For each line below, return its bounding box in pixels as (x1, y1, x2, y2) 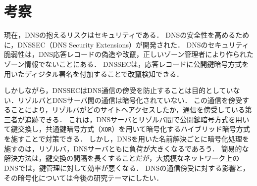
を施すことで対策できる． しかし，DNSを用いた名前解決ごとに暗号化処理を (4, 134, 249, 144)
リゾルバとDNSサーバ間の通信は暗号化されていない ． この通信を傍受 (17, 94, 243, 105)
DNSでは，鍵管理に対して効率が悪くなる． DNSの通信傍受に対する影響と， (4, 162, 250, 173)
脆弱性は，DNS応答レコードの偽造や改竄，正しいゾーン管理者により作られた (4, 49, 254, 59)
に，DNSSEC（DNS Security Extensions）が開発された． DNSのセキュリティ (4, 39, 249, 49)
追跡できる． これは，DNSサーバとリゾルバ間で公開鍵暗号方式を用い (24, 114, 250, 124)
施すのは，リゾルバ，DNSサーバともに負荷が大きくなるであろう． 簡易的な (4, 143, 249, 153)
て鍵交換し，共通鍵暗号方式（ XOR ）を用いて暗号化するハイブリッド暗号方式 (4, 124, 250, 134)
